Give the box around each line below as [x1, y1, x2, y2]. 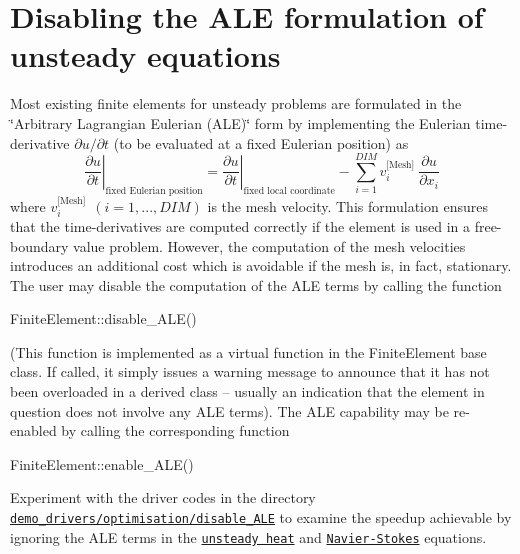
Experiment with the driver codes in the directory [10, 487, 316, 508]
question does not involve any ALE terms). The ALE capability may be [10, 400, 449, 421]
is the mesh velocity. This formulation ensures [207, 195, 488, 216]
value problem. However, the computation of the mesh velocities [73, 235, 466, 256]
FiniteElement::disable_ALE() [10, 308, 197, 329]
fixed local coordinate [243, 185, 335, 196]
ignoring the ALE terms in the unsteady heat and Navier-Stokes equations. [10, 526, 487, 547]
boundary [10, 235, 69, 256]
